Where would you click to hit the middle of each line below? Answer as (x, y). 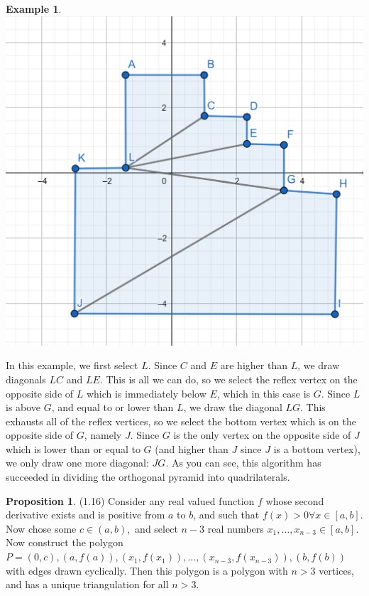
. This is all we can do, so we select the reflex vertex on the (228, 379)
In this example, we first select (72, 365)
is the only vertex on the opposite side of (262, 435)
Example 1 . (34, 9)
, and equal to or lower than (112, 407)
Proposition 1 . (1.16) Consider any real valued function (130, 500)
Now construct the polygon (65, 542)
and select (156, 528)
